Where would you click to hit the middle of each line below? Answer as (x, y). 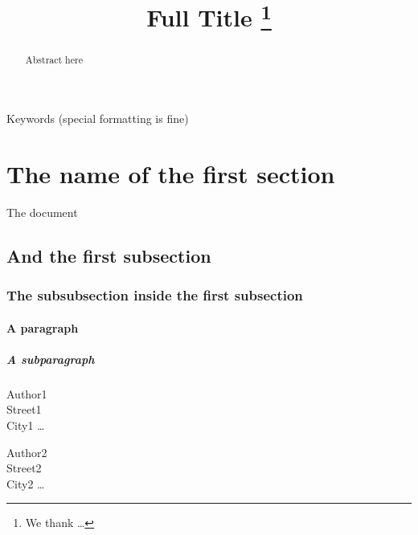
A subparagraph (51, 359)
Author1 (27, 393)
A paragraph (43, 327)
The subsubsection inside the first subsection (155, 295)
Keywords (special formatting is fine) (98, 118)
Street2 (24, 468)
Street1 (24, 409)
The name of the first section (171, 173)
